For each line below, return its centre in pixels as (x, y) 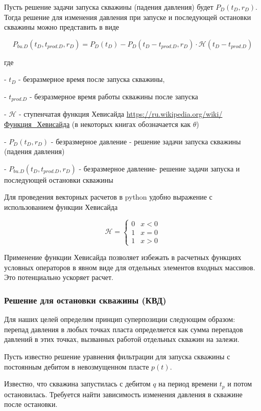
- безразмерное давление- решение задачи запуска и (159, 168)
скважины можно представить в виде (62, 27)
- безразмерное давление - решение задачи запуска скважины (146, 141)
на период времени (188, 384)
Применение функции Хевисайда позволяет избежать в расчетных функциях (123, 257)
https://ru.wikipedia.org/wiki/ (174, 114)
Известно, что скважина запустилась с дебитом (77, 384)
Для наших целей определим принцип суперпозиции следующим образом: (120, 319)
